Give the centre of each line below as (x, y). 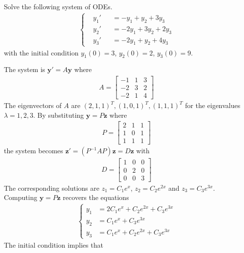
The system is (25, 69)
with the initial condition (41, 52)
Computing (21, 197)
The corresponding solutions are (52, 188)
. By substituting (59, 115)
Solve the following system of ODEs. (58, 6)
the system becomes (34, 151)
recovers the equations (96, 197)
